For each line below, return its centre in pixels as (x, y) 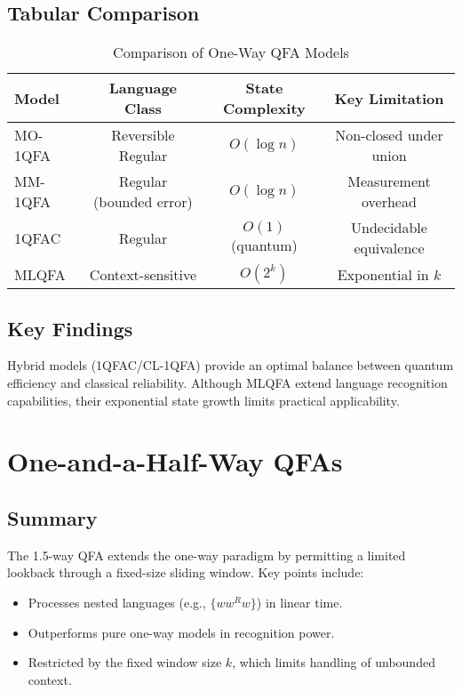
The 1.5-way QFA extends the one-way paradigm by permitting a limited (207, 555)
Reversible (143, 135)
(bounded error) (143, 202)
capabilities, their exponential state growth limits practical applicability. (203, 400)
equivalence (389, 248)
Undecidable (389, 228)
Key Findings (70, 328)
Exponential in (383, 274)
